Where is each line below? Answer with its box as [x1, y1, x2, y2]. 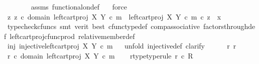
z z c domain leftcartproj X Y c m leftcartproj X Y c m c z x [7, 11, 221, 21]
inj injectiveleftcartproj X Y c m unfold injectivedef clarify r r [7, 40, 236, 51]
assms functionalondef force [31, 1, 127, 11]
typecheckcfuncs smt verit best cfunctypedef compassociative [7, 21, 200, 31]
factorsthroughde [203, 21, 255, 31]
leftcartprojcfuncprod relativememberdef [10, 30, 135, 41]
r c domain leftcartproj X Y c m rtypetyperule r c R [7, 50, 193, 60]
